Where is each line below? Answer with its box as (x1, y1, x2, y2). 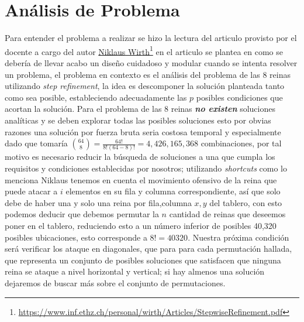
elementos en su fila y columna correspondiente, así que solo (65, 185, 281, 197)
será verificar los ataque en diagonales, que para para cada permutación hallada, (5, 242, 292, 255)
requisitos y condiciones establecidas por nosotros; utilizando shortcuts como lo (5, 162, 287, 174)
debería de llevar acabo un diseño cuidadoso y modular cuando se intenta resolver (5, 56, 298, 68)
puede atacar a (5, 185, 58, 197)
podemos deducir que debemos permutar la (5, 208, 159, 220)
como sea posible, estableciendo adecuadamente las (5, 91, 187, 103)
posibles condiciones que (196, 91, 283, 103)
